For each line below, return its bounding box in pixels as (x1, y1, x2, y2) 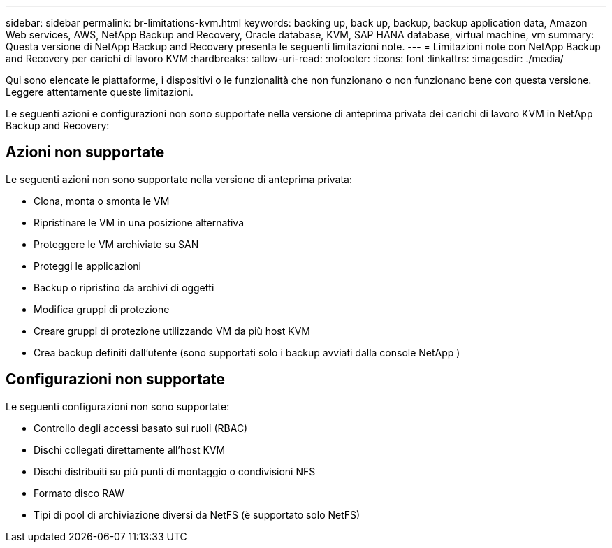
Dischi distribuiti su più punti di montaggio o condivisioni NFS (34, 465, 316, 477)
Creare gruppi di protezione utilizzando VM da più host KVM (34, 324, 310, 337)
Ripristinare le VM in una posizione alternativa (34, 216, 245, 229)
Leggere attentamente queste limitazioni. (6, 86, 194, 98)
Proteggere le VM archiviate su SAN (34, 238, 199, 250)
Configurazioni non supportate (6, 370, 225, 389)
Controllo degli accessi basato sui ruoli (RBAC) (34, 421, 248, 434)
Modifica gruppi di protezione (34, 303, 170, 315)
